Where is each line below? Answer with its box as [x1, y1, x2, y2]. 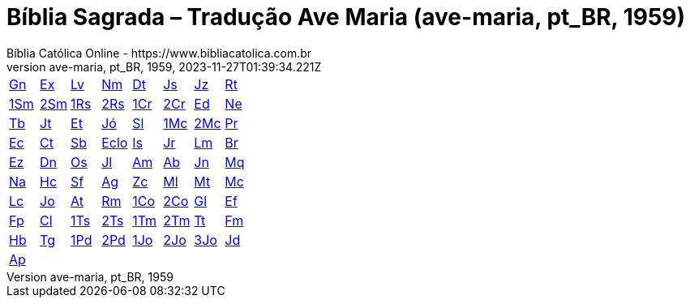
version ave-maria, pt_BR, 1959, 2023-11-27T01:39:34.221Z [6, 59, 322, 74]
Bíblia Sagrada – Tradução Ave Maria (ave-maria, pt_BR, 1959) [6, 3, 686, 31]
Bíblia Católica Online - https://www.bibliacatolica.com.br [6, 45, 312, 60]
